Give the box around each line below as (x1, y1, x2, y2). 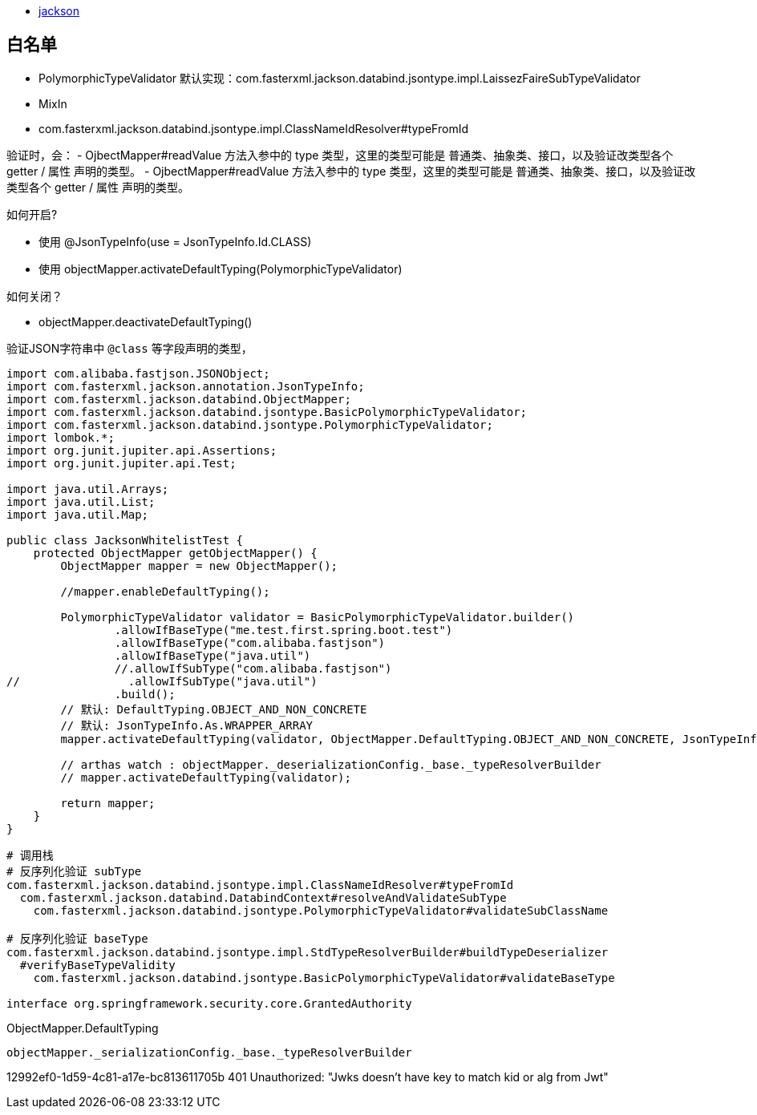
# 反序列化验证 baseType (6, 931, 148, 945)
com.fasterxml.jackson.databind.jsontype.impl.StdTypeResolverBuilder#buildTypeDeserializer (6, 945, 609, 959)
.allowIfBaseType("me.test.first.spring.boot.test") (114, 623, 453, 636)
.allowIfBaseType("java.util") (114, 648, 311, 662)
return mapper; (60, 796, 156, 810)
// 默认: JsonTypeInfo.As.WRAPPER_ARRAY (60, 718, 314, 732)
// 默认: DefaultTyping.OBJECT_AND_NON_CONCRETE (60, 702, 367, 716)
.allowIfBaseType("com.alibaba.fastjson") (114, 636, 386, 649)
